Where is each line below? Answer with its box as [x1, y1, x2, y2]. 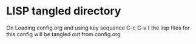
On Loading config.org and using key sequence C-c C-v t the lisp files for [6, 24, 190, 31]
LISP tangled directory [6, 4, 121, 18]
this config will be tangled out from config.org [6, 30, 121, 37]
